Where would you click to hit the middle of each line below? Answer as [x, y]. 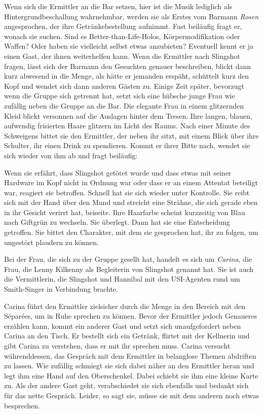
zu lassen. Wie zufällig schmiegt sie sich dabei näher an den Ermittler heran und [129, 366]
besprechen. [22, 405]
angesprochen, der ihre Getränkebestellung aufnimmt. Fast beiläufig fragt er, [123, 26]
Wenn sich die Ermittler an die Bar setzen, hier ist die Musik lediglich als [118, 6]
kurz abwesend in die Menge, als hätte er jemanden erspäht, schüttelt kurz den [127, 76]
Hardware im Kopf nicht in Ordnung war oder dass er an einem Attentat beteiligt [131, 182]
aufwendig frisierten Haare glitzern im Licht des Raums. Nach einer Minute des [127, 126]
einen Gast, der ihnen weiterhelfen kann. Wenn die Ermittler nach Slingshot [122, 56]
